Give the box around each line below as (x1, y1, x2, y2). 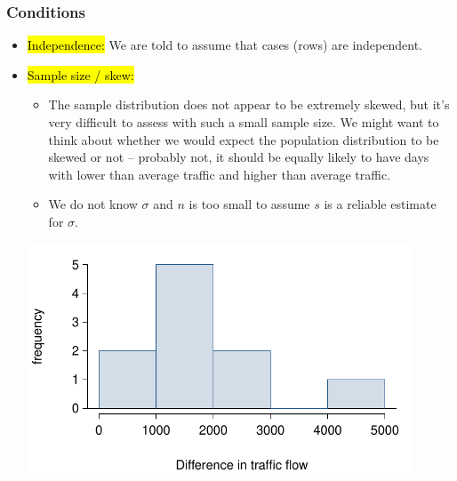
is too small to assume (188, 195, 310, 213)
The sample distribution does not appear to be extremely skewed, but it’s (48, 95, 450, 114)
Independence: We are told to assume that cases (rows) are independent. (27, 36, 422, 54)
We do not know (48, 195, 138, 213)
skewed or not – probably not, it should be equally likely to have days (48, 148, 429, 166)
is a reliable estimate (324, 195, 437, 213)
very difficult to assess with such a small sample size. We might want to (48, 113, 439, 131)
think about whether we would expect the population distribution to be (48, 130, 439, 148)
